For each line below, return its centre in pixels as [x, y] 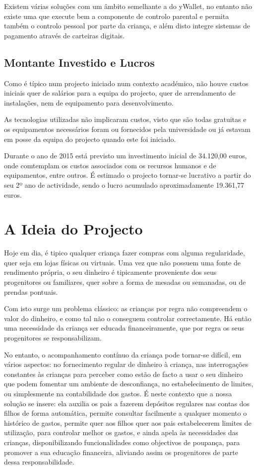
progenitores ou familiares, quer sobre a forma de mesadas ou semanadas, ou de [125, 282]
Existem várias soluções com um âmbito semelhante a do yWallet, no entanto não [128, 6]
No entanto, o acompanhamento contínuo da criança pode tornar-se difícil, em [123, 354]
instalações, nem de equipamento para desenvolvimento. [89, 102]
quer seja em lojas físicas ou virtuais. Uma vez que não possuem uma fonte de [122, 262]
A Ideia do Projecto [73, 229]
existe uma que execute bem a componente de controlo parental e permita [117, 16]
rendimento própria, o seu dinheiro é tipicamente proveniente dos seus [110, 272]
